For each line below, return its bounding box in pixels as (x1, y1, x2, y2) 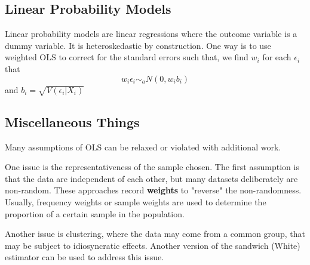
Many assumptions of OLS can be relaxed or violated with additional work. (5, 140, 281, 153)
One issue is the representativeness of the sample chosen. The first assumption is (5, 161, 299, 173)
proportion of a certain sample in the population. (5, 207, 185, 220)
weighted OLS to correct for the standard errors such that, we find (5, 51, 248, 63)
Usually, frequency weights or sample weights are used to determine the (5, 195, 266, 208)
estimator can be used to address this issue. (5, 251, 164, 263)
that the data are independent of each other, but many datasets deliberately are (5, 172, 298, 184)
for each (262, 51, 291, 63)
